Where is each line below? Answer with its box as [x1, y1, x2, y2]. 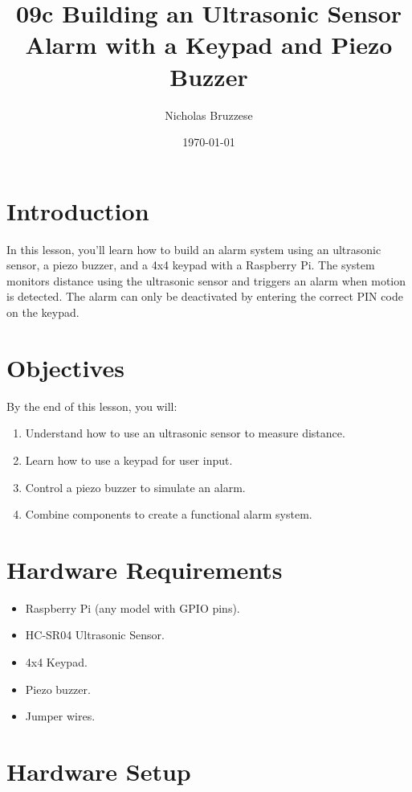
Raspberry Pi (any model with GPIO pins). [25, 599, 240, 616]
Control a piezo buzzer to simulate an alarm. [25, 478, 246, 495]
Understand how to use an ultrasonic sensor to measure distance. [25, 425, 345, 441]
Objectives [6, 351, 124, 384]
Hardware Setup [6, 754, 191, 787]
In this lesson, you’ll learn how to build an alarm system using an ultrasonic [6, 240, 381, 257]
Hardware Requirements [6, 552, 283, 585]
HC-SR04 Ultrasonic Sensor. [25, 626, 165, 643]
